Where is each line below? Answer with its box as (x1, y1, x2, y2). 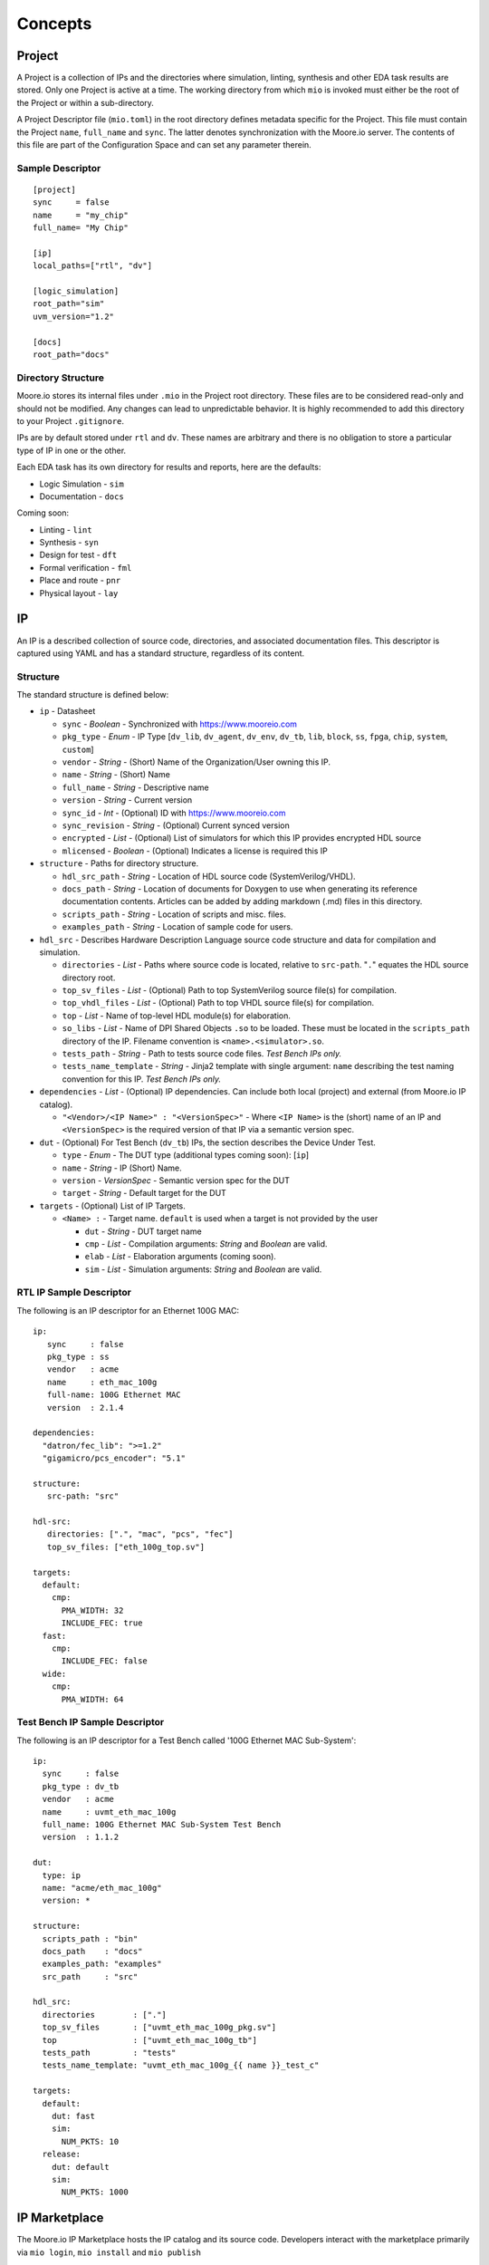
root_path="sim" (33, 299, 105, 309)
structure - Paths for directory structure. (39, 858, 199, 869)
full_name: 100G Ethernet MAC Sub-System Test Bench (42, 1819, 282, 1830)
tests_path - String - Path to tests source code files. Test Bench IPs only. (62, 1048, 342, 1059)
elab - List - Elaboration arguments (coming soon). (84, 1251, 276, 1262)
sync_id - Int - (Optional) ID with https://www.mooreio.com (62, 807, 286, 818)
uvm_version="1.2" (33, 311, 115, 322)
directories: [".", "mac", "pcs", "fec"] (46, 1529, 235, 1539)
